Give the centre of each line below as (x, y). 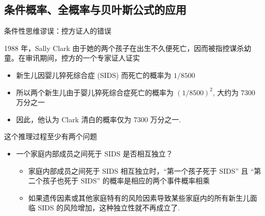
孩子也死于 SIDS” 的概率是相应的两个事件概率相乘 (126, 181)
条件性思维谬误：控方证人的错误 (58, 31)
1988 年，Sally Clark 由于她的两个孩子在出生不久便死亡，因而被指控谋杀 (124, 48)
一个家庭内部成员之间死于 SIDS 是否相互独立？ (94, 153)
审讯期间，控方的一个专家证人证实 (82, 58)
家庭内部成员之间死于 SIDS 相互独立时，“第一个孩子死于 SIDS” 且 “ (141, 170)
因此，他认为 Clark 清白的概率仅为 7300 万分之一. (99, 119)
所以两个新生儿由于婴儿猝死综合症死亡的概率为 (95, 92)
